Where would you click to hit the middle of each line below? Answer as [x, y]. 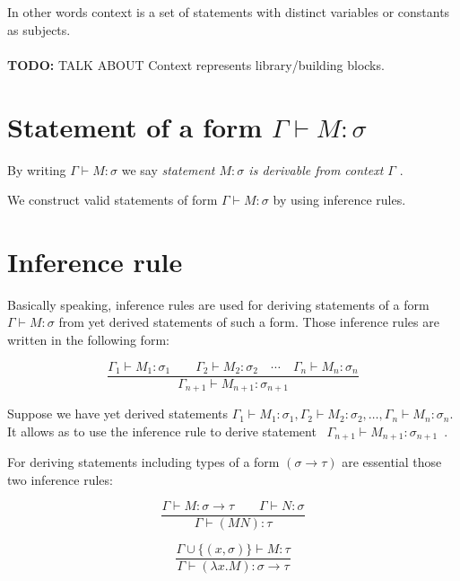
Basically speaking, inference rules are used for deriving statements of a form [218, 304]
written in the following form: [88, 339]
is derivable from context [316, 169]
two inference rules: [60, 479]
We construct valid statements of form [113, 200]
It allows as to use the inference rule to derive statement [162, 431]
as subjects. [39, 29]
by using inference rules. [339, 200]
